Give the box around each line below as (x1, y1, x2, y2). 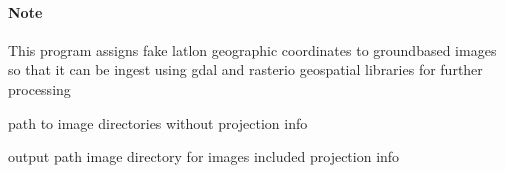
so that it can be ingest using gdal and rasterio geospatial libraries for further (8, 59, 483, 80)
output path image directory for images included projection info (8, 146, 400, 167)
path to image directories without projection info (8, 112, 308, 133)
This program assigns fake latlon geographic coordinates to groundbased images (8, 39, 497, 60)
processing (8, 78, 71, 99)
